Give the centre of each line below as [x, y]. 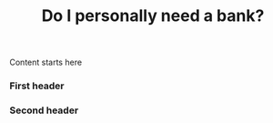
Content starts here [46, 62]
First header [37, 86]
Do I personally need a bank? [153, 16]
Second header [44, 110]
